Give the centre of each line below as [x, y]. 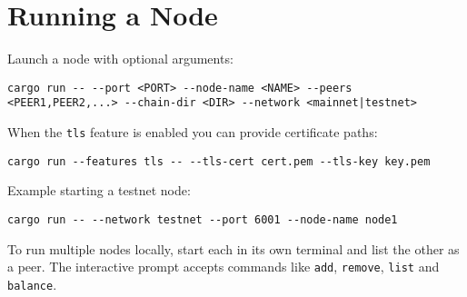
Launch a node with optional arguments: [120, 59]
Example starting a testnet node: [99, 190]
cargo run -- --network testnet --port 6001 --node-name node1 [203, 219]
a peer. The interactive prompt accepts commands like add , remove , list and [224, 267]
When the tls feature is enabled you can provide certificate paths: [193, 132]
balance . [32, 284]
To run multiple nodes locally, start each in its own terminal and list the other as [233, 248]
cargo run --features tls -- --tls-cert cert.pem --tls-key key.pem [219, 161]
